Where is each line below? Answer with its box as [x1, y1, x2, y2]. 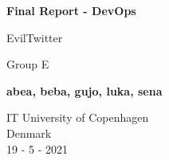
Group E [6, 56, 49, 72]
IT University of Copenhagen [6, 109, 149, 126]
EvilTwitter [6, 29, 63, 45]
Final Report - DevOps [6, 2, 136, 18]
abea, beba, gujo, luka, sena [6, 82, 163, 99]
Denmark [6, 124, 52, 141]
